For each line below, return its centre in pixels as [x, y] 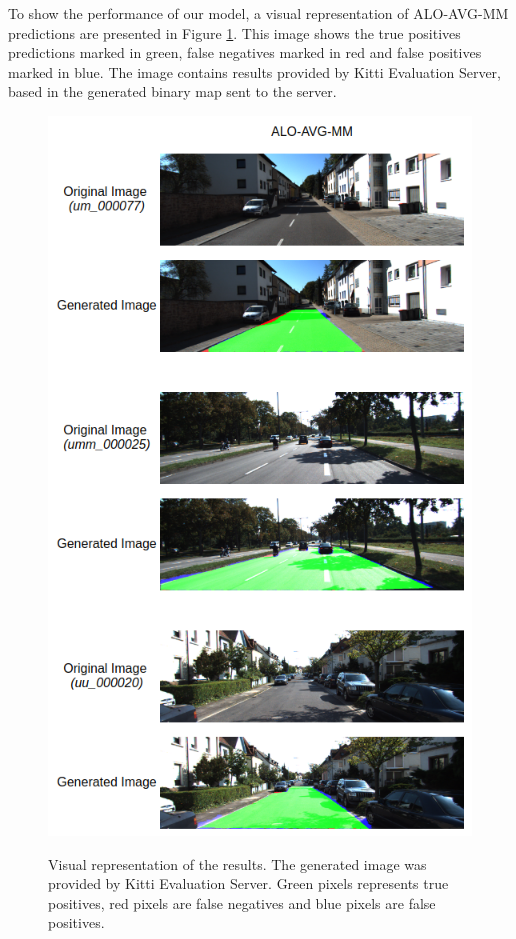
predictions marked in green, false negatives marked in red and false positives [245, 52]
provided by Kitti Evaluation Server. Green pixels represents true [248, 883]
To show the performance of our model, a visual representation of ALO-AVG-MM [258, 13]
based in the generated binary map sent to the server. [172, 91]
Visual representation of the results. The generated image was [237, 863]
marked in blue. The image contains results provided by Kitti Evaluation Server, [254, 71]
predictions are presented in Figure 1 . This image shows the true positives [234, 32]
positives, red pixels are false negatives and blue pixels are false [242, 902]
